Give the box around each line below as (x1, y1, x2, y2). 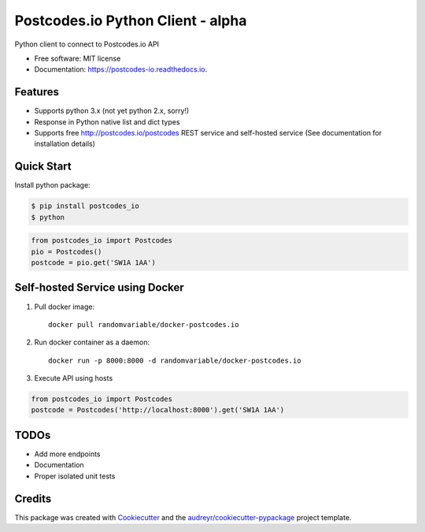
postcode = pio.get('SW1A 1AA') (31, 259, 157, 267)
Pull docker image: (34, 302, 94, 311)
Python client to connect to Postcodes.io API (14, 39, 160, 49)
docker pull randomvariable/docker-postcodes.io (48, 320, 239, 329)
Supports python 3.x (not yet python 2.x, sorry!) (34, 106, 190, 116)
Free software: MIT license (34, 54, 121, 63)
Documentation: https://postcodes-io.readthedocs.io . (34, 65, 208, 74)
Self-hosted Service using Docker (14, 281, 184, 295)
